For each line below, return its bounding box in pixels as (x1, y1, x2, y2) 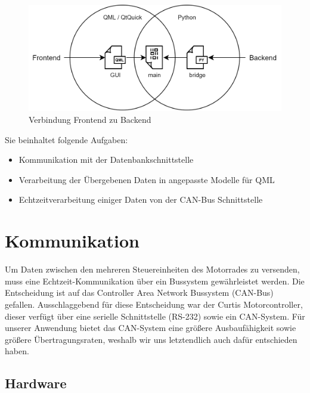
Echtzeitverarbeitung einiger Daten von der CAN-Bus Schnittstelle (18, 193, 263, 206)
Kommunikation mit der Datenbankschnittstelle (18, 153, 194, 166)
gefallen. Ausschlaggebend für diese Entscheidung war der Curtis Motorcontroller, (5, 298, 303, 310)
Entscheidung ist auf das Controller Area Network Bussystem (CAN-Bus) (5, 286, 274, 299)
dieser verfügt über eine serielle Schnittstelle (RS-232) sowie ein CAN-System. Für (5, 310, 305, 322)
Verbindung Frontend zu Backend (29, 113, 151, 126)
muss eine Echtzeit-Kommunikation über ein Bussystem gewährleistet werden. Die (5, 274, 305, 287)
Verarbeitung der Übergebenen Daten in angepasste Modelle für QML (18, 173, 275, 185)
